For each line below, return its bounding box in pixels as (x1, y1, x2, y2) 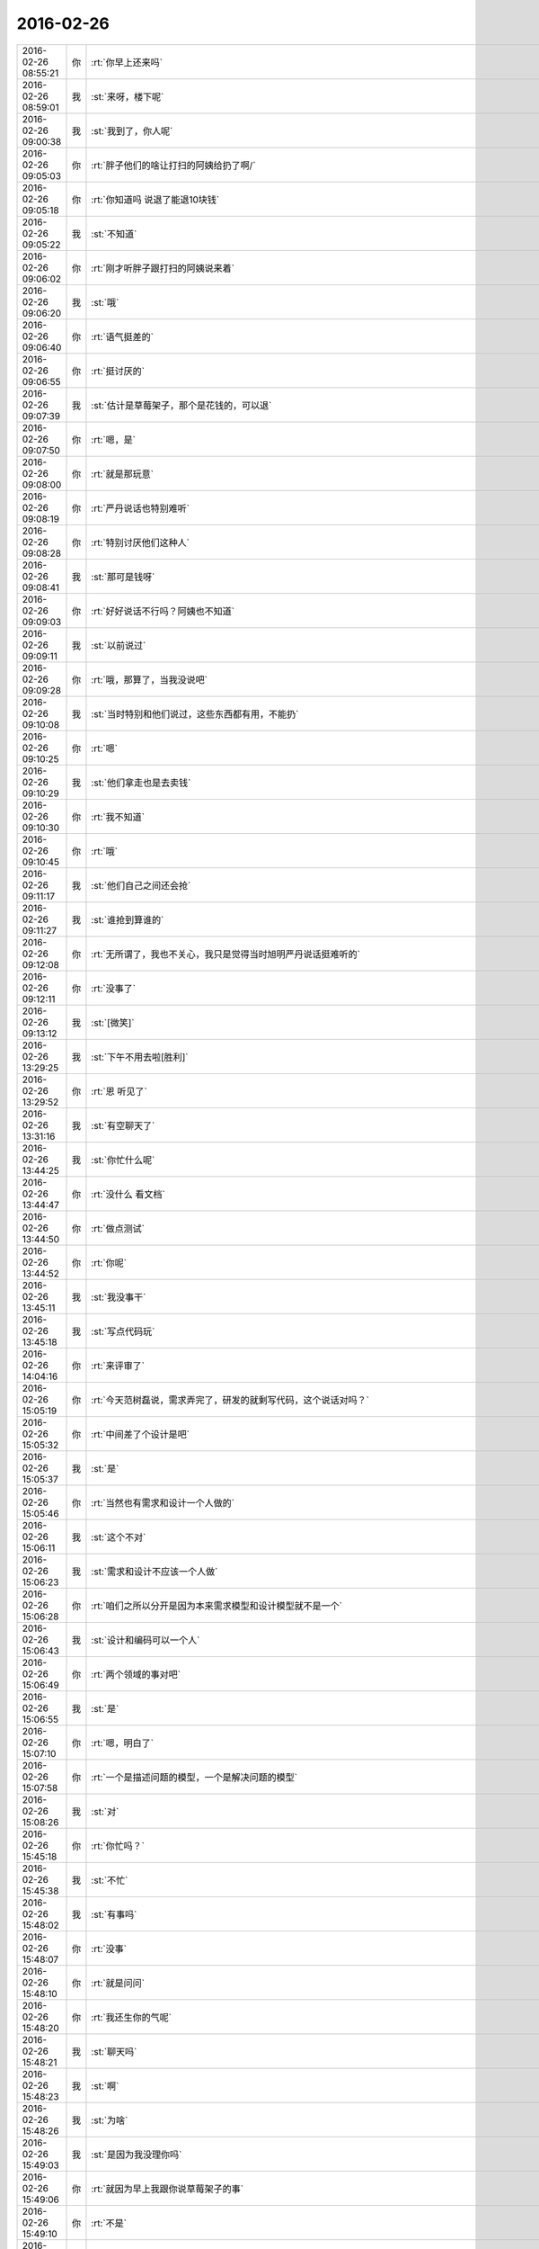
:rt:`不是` (91, 2217, 128, 2229)
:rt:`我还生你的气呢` (91, 2011, 172, 2023)
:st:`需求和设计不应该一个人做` (91, 1565, 218, 1578)
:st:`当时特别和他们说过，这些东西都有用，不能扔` (91, 707, 299, 720)
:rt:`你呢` (91, 1256, 128, 1268)
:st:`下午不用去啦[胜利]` (91, 1051, 189, 1063)
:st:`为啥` (91, 2114, 128, 2127)
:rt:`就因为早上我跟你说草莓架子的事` (91, 2182, 244, 2195)
